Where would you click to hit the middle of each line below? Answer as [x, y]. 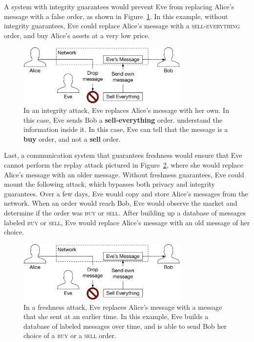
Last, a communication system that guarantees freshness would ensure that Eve [123, 155]
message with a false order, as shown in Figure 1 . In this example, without [116, 16]
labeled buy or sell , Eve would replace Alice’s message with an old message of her [127, 222]
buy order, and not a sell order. [72, 139]
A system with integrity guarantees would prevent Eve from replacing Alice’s [119, 6]
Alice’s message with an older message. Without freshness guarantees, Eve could [124, 174]
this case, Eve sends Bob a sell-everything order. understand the [123, 119]
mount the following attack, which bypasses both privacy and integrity [109, 184]
